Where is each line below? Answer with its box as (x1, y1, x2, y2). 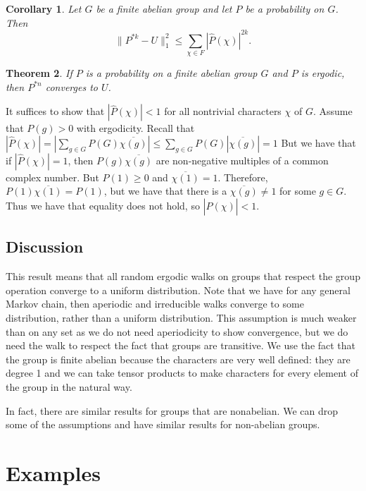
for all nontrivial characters (164, 104, 282, 119)
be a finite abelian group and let (96, 1, 232, 16)
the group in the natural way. (6, 379, 132, 394)
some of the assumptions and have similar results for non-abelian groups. (6, 417, 320, 432)
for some (279, 183, 316, 198)
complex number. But (6, 169, 99, 184)
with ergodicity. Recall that (76, 121, 195, 135)
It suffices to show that (6, 104, 105, 119)
